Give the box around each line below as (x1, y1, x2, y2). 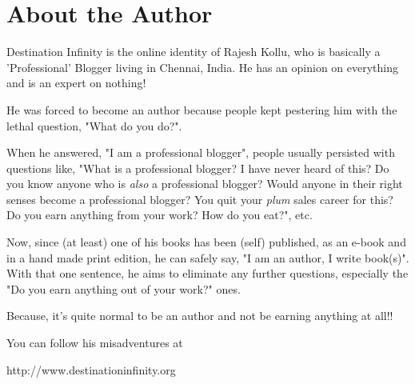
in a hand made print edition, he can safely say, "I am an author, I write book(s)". (6, 249, 409, 266)
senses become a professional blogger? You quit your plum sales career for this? (6, 190, 393, 207)
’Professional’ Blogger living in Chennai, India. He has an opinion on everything (6, 58, 399, 75)
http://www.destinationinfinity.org (6, 361, 176, 378)
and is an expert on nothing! (6, 74, 146, 91)
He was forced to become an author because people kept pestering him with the (6, 101, 397, 118)
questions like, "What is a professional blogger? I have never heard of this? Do (6, 159, 389, 176)
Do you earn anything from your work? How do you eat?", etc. (6, 206, 313, 223)
